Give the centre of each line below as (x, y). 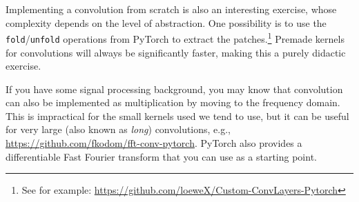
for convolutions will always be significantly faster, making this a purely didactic (176, 52)
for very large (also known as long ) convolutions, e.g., (118, 129)
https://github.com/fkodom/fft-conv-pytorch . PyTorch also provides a (154, 143)
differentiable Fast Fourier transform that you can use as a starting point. (161, 156)
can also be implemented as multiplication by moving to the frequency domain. (173, 102)
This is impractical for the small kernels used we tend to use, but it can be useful (177, 115)
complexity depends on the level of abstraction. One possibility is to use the (166, 22)
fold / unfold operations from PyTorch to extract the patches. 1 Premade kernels (175, 38)
